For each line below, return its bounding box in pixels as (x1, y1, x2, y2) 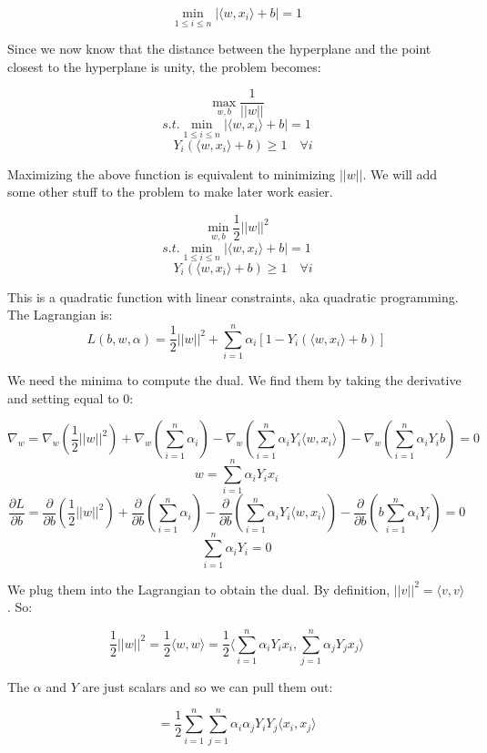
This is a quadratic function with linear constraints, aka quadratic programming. (7, 287, 459, 306)
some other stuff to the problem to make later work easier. (7, 182, 333, 201)
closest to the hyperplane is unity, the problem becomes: (7, 56, 321, 76)
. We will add (362, 164, 438, 183)
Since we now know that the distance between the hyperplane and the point (7, 39, 431, 58)
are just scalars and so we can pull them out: (82, 677, 333, 696)
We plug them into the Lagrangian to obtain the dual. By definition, (7, 579, 391, 598)
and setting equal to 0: (7, 388, 134, 407)
